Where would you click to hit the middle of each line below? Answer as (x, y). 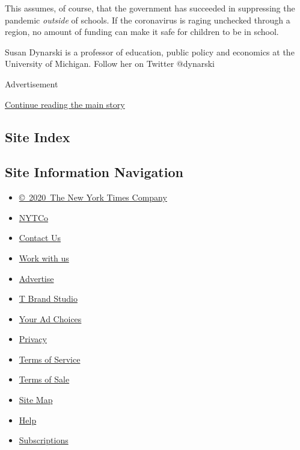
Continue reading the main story (65, 104)
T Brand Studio (48, 298)
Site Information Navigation (94, 172)
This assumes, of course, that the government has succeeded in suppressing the (150, 8)
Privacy (33, 339)
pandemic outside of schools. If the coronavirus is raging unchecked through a (148, 20)
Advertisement (32, 83)
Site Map (36, 400)
